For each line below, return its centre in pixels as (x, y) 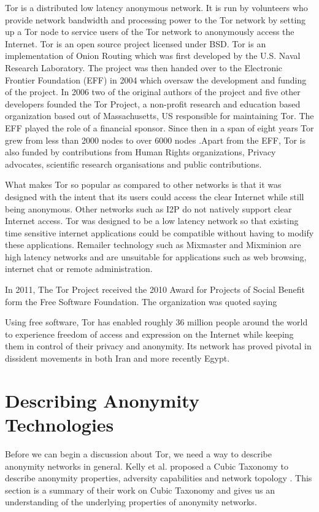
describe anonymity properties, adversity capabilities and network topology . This (159, 478)
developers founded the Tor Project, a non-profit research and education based (153, 103)
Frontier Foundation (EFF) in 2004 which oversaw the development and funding (156, 80)
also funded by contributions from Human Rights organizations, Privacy (140, 152)
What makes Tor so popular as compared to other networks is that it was (143, 184)
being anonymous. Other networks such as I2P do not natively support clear (148, 208)
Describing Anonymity (102, 400)
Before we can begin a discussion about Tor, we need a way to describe (138, 453)
